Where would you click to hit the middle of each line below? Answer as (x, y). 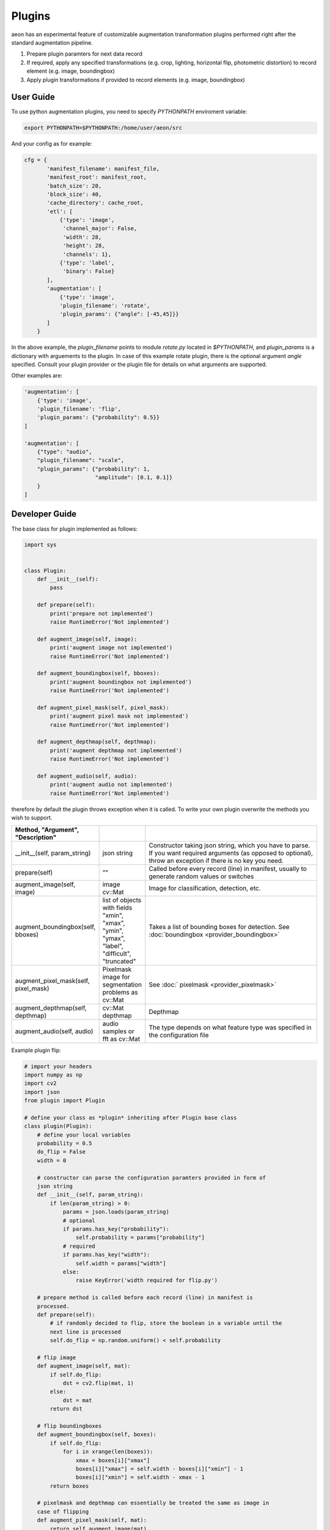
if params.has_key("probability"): (116, 1229)
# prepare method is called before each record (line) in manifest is (145, 1298)
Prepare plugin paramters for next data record (85, 54)
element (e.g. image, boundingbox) (71, 71)
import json (42, 1092)
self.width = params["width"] (121, 1263)
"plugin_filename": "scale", (81, 460)
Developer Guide (44, 514)
